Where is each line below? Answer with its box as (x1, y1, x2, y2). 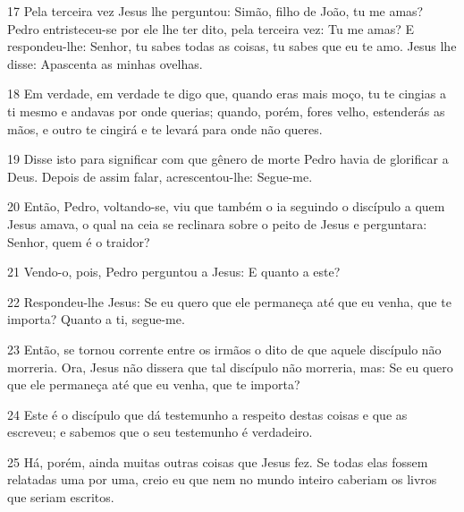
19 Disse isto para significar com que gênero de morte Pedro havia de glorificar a (7, 149, 449, 168)
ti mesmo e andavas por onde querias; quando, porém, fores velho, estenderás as (7, 101, 445, 120)
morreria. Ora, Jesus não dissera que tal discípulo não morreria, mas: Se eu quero (7, 357, 453, 376)
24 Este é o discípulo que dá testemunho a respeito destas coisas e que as (7, 405, 408, 423)
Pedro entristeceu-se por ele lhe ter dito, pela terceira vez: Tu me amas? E (7, 19, 414, 38)
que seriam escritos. (7, 488, 114, 507)
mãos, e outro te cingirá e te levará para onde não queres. (7, 119, 323, 138)
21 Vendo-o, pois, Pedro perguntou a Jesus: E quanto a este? (7, 262, 341, 281)
